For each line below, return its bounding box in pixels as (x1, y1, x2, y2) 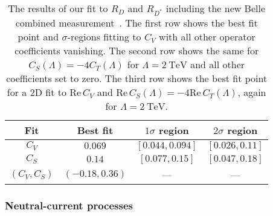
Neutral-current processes (5, 197, 133, 212)
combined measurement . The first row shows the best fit (15, 15, 258, 30)
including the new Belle (165, 1, 266, 15)
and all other (190, 57, 245, 71)
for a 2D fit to (7, 84, 66, 99)
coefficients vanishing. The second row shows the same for (14, 43, 259, 57)
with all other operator (159, 29, 255, 43)
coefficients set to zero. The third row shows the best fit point (6, 71, 268, 85)
